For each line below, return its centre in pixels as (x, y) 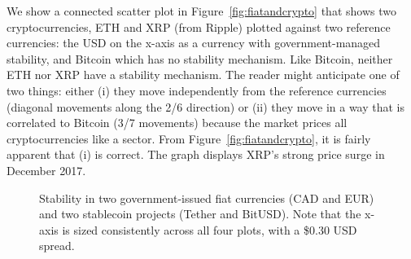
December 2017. (46, 170)
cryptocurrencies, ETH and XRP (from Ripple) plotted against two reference (199, 26)
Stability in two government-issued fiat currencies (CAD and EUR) (207, 198)
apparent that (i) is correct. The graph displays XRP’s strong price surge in (196, 154)
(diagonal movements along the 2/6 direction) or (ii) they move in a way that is (206, 106)
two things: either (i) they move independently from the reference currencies (197, 90)
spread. (57, 246)
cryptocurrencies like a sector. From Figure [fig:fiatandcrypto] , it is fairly (189, 138)
